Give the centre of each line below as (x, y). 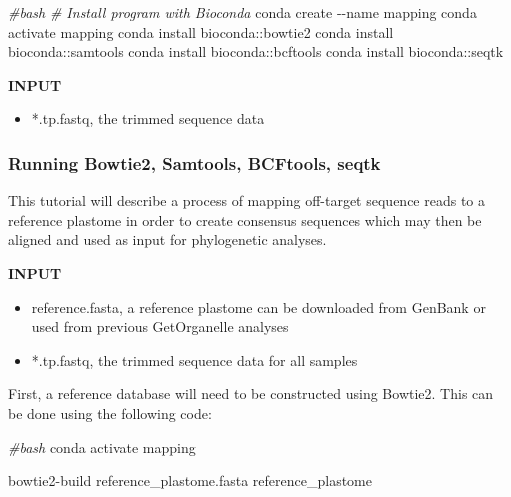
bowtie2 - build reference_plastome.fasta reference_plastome (190, 480)
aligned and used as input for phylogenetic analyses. (167, 239)
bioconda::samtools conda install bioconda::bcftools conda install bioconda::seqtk (256, 51)
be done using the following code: (110, 412)
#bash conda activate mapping (102, 446)
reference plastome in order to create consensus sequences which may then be (245, 219)
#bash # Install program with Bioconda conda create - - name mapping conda (242, 12)
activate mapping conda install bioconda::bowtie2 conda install (201, 31)
